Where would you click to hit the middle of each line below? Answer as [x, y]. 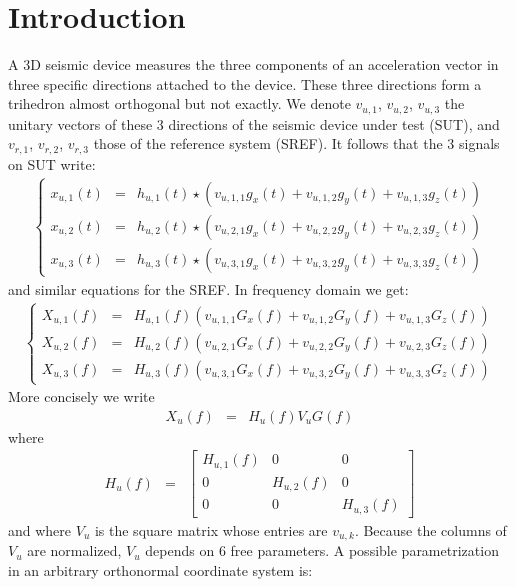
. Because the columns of [430, 529]
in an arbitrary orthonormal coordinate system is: [160, 569]
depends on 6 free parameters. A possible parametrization [322, 550]
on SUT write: [52, 163]
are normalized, [74, 550]
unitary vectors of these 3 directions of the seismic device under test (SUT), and [254, 123]
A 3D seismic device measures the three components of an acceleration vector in [253, 64]
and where [40, 529]
